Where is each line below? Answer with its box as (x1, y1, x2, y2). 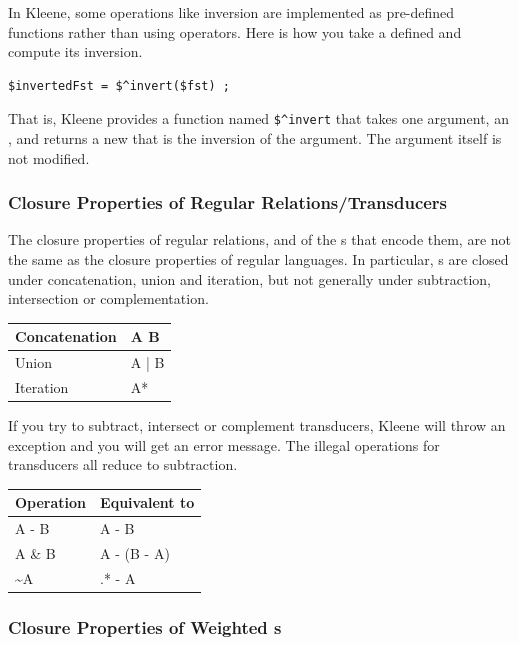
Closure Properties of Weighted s (8, 614, 282, 639)
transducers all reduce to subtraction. (8, 454, 238, 475)
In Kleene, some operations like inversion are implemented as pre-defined (8, 2, 455, 22)
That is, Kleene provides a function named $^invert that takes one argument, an (8, 108, 509, 129)
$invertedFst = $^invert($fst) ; (8, 78, 230, 93)
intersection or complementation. (8, 288, 209, 309)
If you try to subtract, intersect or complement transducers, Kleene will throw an (8, 415, 506, 436)
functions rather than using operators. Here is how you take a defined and (8, 21, 462, 42)
